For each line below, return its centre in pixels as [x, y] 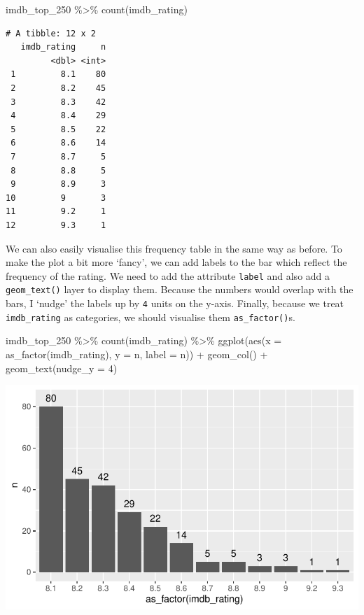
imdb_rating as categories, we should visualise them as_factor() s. [150, 317]
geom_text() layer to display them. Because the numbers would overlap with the [180, 289]
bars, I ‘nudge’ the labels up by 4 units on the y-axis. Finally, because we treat [175, 303]
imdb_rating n [63, 47]
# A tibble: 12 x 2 [51, 33]
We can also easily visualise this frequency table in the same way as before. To [174, 248]
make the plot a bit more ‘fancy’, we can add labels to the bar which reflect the [176, 262]
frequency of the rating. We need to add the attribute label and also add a [168, 275]
